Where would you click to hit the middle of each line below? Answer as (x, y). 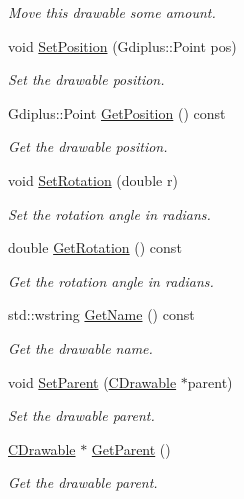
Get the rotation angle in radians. (111, 280)
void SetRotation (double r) (93, 179)
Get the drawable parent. (83, 482)
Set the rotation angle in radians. (109, 213)
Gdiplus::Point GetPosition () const (117, 112)
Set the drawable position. (86, 79)
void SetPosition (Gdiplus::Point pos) (122, 45)
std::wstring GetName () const (101, 314)
